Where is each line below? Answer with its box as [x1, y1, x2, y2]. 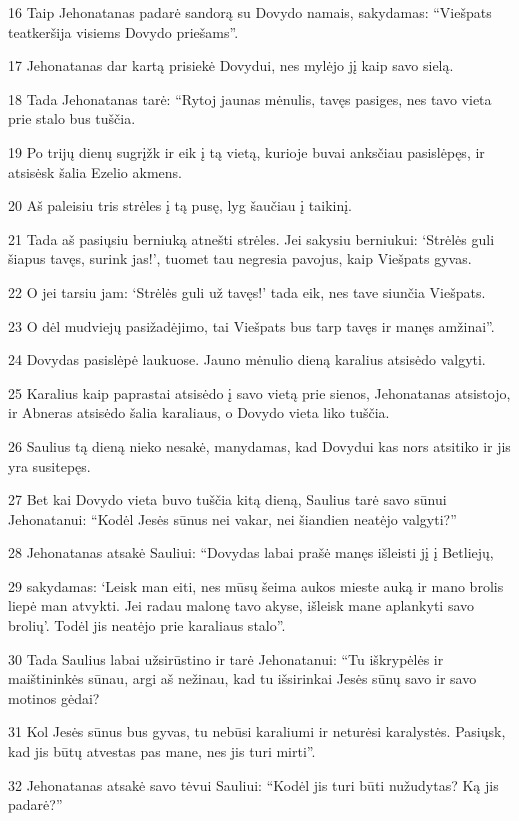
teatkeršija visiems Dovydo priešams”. [8, 21, 239, 42]
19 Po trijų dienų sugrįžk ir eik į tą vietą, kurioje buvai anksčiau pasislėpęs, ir [8, 141, 485, 162]
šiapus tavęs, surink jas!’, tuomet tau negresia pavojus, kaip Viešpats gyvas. [8, 248, 472, 269]
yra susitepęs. [8, 455, 91, 476]
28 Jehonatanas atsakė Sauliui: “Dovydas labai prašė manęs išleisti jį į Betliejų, [8, 542, 494, 563]
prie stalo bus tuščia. [8, 108, 136, 129]
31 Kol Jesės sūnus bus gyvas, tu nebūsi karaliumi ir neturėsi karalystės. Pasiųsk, [8, 721, 506, 742]
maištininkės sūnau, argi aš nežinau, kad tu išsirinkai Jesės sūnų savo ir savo [8, 668, 477, 689]
